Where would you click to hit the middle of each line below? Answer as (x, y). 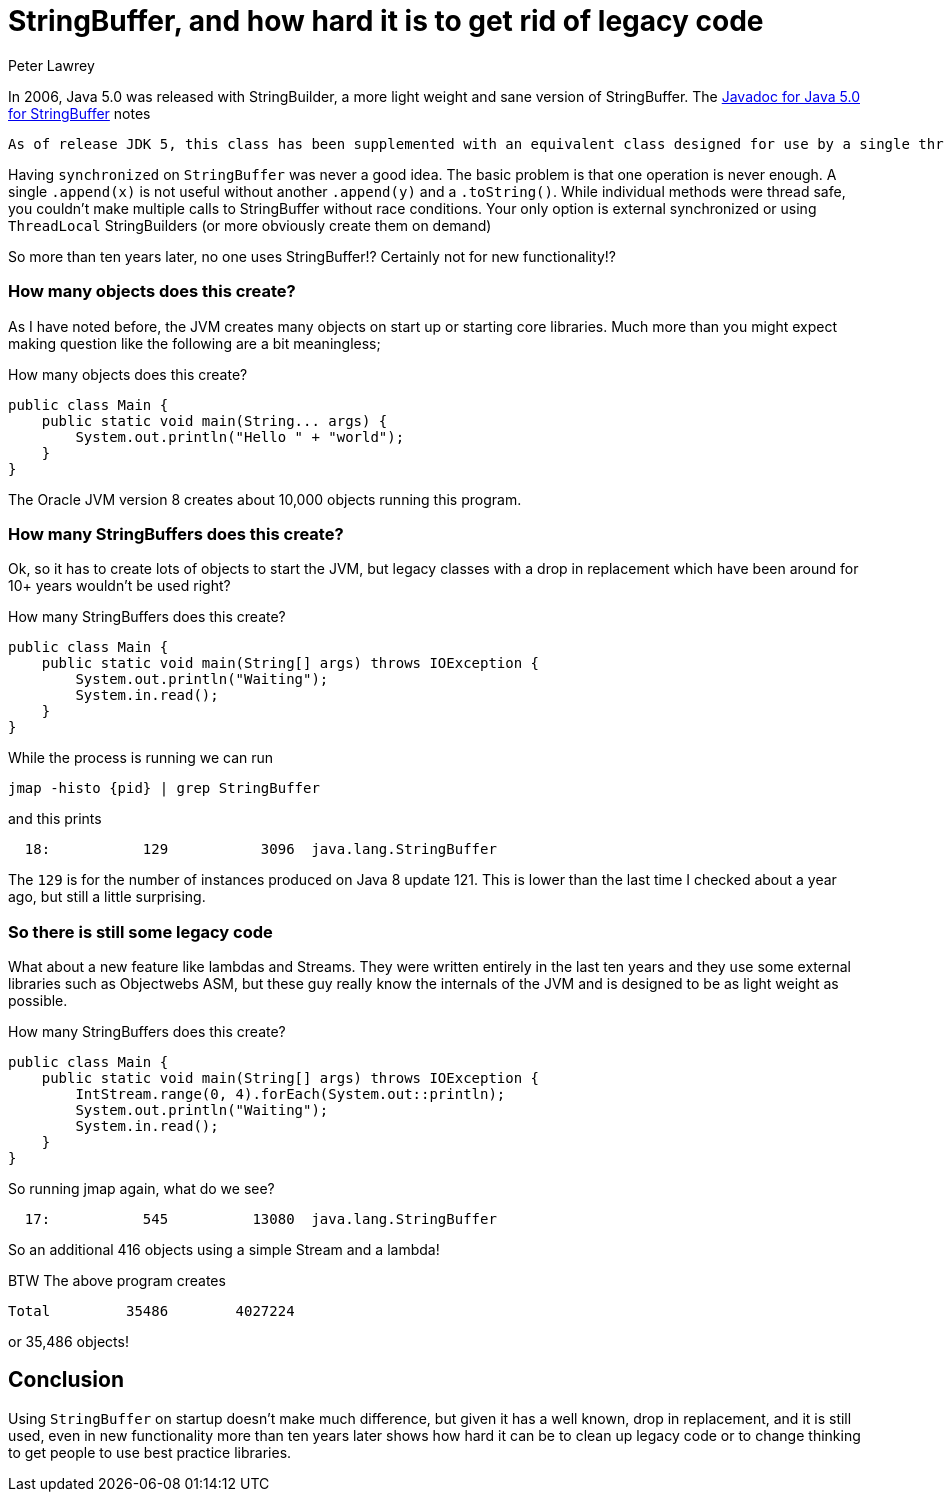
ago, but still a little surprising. (107, 897)
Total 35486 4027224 (151, 1311)
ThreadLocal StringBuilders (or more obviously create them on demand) (250, 225)
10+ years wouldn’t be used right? (119, 586)
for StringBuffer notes (79, 113)
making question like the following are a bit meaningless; (194, 343)
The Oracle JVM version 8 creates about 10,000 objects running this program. (265, 499)
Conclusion (66, 1380)
